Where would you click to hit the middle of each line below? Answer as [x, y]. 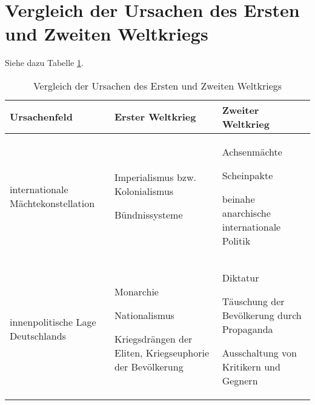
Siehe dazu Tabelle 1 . [44, 63]
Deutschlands [38, 336]
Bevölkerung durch [262, 315]
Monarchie [137, 291]
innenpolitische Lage [53, 322]
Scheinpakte [247, 175]
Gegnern [240, 380]
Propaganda [247, 329]
